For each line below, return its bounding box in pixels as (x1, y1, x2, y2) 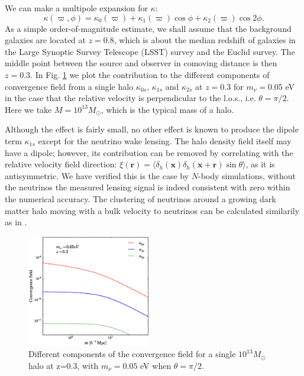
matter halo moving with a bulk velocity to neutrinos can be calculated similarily (5, 204, 300, 216)
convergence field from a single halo (5, 80, 134, 92)
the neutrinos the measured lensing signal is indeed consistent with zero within (5, 181, 290, 193)
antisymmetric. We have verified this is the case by (5, 169, 189, 181)
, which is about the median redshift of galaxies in (114, 34, 296, 46)
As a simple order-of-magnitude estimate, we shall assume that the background (5, 22, 292, 34)
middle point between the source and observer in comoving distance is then (5, 57, 277, 69)
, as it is (245, 158, 275, 170)
